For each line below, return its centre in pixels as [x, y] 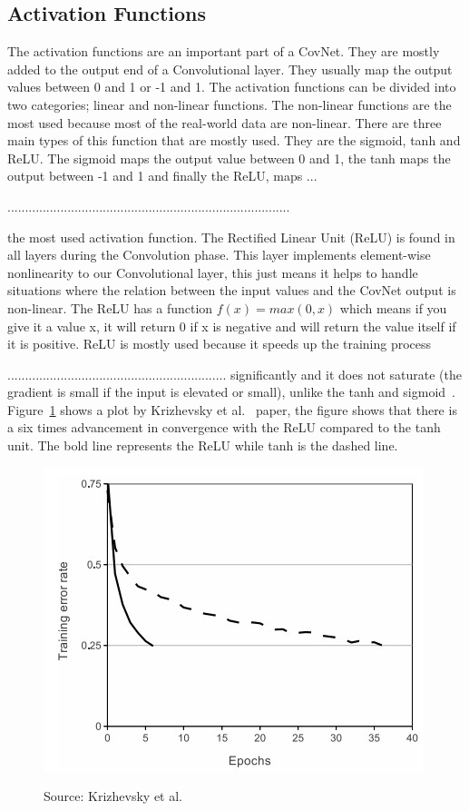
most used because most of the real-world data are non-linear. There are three [225, 122]
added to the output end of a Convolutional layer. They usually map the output [230, 69]
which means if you [393, 307]
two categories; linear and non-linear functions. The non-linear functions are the [230, 104]
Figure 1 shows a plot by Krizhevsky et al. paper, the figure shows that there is [232, 409]
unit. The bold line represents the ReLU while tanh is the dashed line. [203, 445]
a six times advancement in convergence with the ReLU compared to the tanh [224, 427]
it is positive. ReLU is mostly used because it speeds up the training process [220, 344]
